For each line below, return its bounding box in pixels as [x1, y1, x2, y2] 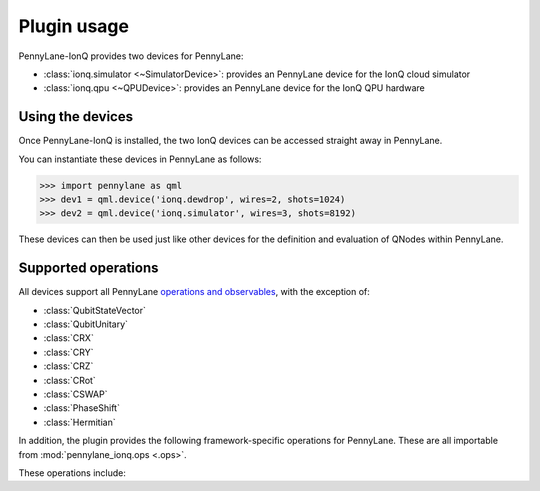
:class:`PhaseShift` [43, 402, 120, 414]
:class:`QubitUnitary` [43, 318, 129, 330]
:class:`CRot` [43, 374, 97, 386]
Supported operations [18, 260, 159, 277]
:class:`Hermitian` [43, 416, 116, 428]
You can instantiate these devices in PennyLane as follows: [18, 153, 262, 165]
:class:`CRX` [43, 332, 94, 344]
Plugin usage [18, 15, 130, 37]
